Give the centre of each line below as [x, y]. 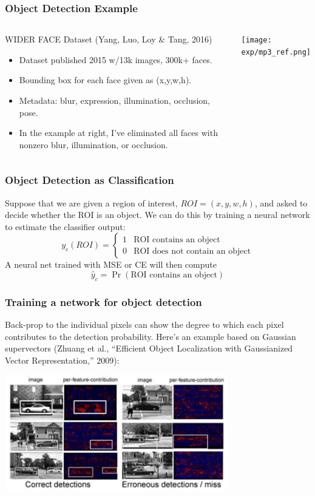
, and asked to [281, 202]
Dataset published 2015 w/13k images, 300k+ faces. [116, 59]
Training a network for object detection [103, 301]
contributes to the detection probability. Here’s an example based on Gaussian [151, 336]
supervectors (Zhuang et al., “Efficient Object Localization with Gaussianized [149, 348]
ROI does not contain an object [192, 251]
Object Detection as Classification [90, 180]
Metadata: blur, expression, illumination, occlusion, [114, 100]
